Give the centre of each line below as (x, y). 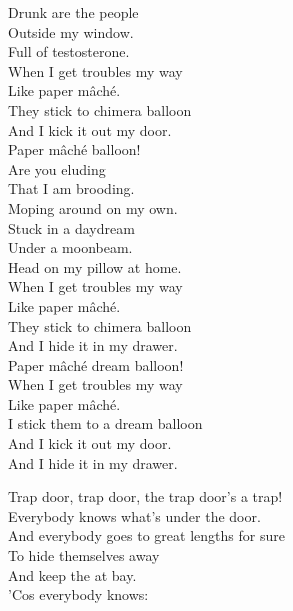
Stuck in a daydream (71, 227)
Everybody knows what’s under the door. (134, 515)
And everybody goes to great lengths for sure (146, 535)
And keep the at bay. (72, 574)
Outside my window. (71, 31)
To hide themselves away (84, 555)
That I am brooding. (71, 188)
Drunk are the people (73, 12)
